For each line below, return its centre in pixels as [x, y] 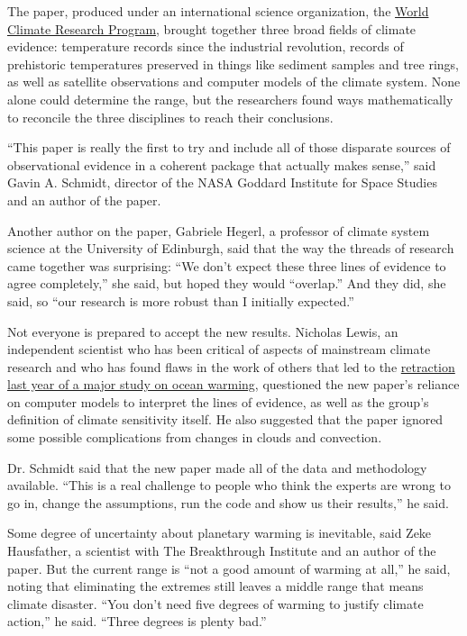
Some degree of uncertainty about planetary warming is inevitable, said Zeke [220, 533]
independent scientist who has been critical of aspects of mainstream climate [219, 349]
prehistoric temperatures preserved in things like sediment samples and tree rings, [233, 64]
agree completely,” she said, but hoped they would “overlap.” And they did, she [227, 283]
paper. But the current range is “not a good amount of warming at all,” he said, [229, 568]
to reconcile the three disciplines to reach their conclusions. [170, 117]
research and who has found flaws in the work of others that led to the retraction [231, 366]
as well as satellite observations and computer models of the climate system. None [234, 82]
